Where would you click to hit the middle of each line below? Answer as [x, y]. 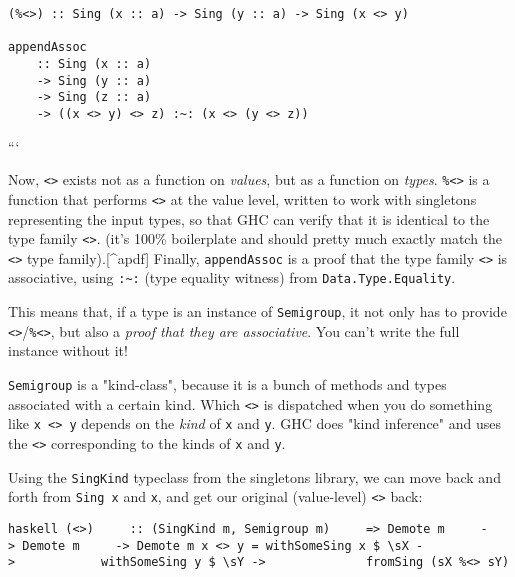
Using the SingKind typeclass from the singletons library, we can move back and [254, 476]
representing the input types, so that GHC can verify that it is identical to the [249, 218]
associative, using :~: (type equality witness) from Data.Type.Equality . [232, 277]
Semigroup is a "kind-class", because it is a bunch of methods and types [227, 383]
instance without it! [68, 350]
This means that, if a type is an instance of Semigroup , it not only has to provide [257, 311]
